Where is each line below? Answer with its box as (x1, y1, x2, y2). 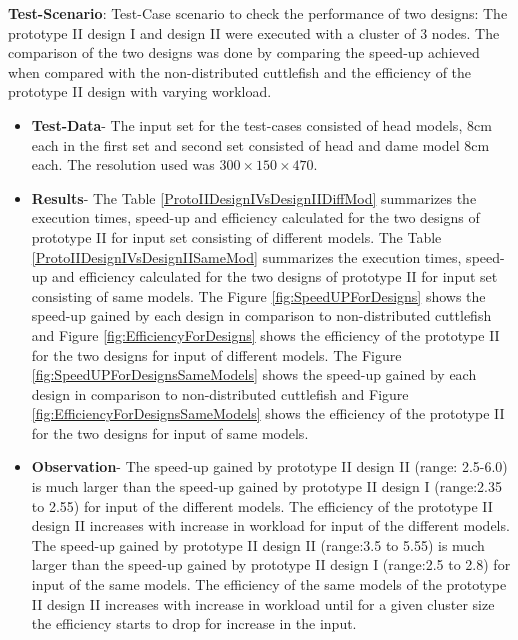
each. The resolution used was (31, 154, 215, 175)
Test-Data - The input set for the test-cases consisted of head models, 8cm (31, 114, 492, 135)
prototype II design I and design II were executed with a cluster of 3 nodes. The (8, 22, 500, 43)
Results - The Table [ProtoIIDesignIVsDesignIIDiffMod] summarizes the (31, 187, 477, 208)
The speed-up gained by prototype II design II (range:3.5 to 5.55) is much (31, 534, 485, 555)
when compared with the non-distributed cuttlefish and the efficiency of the (8, 61, 472, 82)
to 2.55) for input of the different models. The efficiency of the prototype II (31, 495, 493, 516)
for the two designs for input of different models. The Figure (31, 344, 402, 365)
